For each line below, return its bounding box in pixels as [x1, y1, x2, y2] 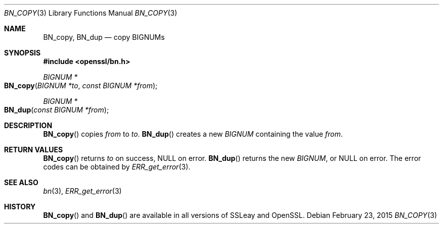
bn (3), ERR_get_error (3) [43, 187, 122, 195]
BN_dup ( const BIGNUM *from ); [4, 105, 109, 114]
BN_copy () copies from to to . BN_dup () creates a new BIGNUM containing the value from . [43, 130, 343, 138]
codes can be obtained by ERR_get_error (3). [43, 162, 191, 171]
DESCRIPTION [4, 121, 53, 130]
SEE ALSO [4, 178, 38, 187]
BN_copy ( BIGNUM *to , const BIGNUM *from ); [4, 81, 158, 90]
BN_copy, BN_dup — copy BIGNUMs [43, 33, 165, 41]
